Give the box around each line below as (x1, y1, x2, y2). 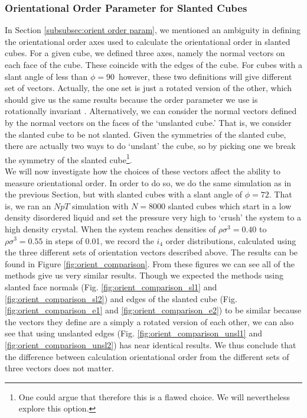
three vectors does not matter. (5, 362, 114, 374)
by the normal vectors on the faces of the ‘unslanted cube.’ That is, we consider (5, 116, 292, 128)
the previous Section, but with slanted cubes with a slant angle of (5, 188, 243, 200)
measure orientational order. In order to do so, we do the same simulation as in (5, 176, 292, 189)
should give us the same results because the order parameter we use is (5, 93, 258, 105)
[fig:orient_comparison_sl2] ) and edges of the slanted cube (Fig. (5, 292, 237, 304)
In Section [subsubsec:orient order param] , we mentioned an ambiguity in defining (5, 24, 301, 36)
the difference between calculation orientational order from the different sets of (5, 350, 289, 362)
